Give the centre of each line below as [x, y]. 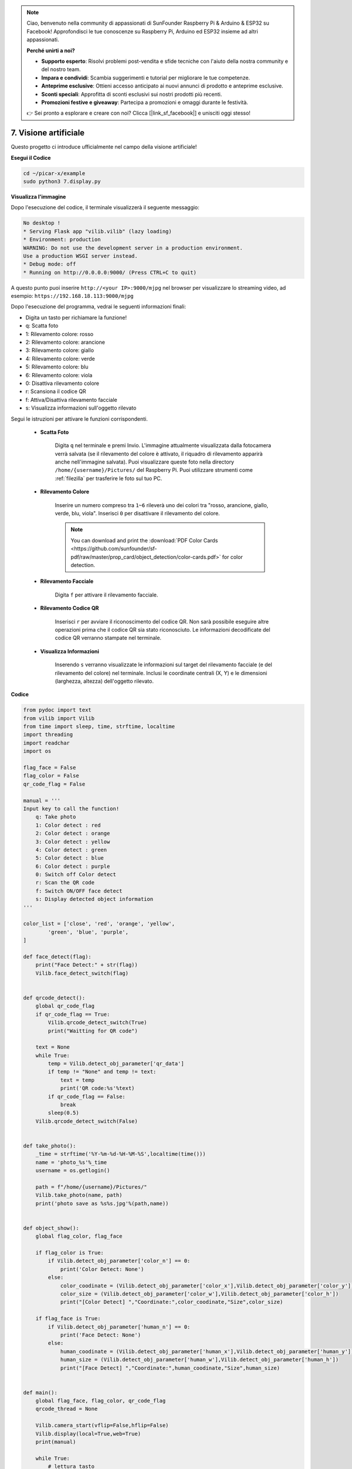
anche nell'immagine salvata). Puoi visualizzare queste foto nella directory [145, 462]
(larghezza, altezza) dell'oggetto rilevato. [104, 681]
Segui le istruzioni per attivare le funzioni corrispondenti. [79, 419]
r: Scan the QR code [65, 883]
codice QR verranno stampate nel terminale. [108, 638]
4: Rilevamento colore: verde [60, 358]
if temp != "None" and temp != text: [102, 1072]
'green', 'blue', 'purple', [88, 932]
